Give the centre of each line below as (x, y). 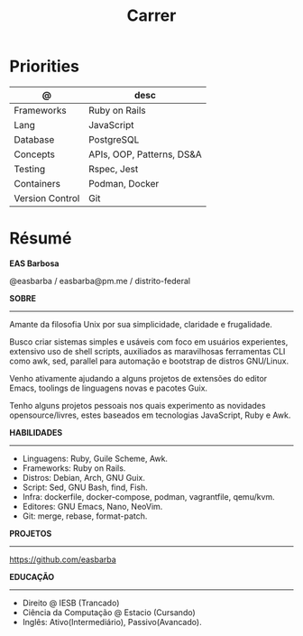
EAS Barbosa (34, 263)
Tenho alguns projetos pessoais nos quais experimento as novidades (138, 405)
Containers (37, 183)
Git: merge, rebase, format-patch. (85, 516)
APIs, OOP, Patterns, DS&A (146, 154)
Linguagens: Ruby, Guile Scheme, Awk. (95, 458)
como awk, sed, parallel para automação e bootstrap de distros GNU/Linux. (149, 361)
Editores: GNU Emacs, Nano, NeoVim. (92, 506)
